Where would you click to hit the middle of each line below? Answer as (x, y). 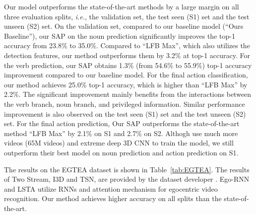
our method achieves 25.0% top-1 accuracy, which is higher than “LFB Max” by (126, 84)
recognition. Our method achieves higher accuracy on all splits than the (113, 198)
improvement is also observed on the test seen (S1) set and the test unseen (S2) (125, 113)
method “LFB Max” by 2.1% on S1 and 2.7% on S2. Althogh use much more (121, 133)
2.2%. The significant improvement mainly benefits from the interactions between (128, 94)
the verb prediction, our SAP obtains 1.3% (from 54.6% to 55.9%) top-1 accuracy (128, 65)
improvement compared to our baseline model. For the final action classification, (126, 75)
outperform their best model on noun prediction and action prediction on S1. (121, 152)
